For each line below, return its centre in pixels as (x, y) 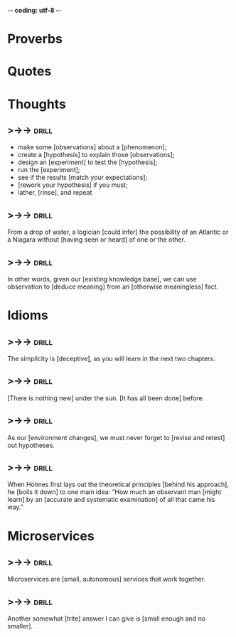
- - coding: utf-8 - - (34, 10)
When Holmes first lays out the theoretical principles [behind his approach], (118, 485)
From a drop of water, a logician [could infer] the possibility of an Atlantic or (118, 232)
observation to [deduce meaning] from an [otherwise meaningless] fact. (113, 287)
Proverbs (35, 39)
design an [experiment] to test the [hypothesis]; (87, 162)
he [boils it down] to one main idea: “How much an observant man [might (114, 492)
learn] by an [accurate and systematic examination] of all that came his (111, 500)
